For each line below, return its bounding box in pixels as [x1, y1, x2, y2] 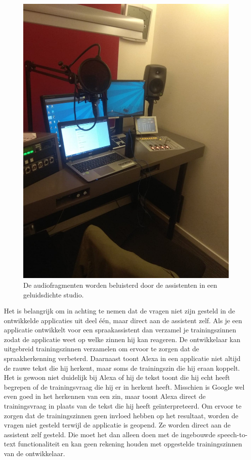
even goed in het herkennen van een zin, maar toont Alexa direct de [4, 391, 206, 401]
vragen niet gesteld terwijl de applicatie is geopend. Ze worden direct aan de [4, 420, 231, 430]
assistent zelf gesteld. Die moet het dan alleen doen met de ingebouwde [4, 429, 216, 439]
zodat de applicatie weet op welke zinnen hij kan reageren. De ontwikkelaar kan [4, 334, 240, 344]
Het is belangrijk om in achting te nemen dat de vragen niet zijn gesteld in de [4, 306, 235, 316]
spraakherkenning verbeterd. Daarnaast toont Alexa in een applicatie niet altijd [4, 353, 241, 363]
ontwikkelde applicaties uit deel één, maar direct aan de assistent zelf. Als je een [4, 315, 242, 325]
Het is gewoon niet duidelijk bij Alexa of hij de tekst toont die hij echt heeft [4, 372, 230, 382]
